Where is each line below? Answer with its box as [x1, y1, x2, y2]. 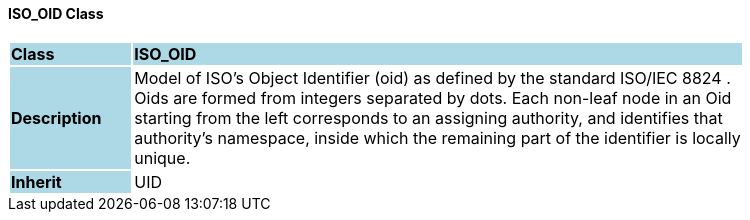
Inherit [11, 171, 62, 192]
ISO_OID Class [8, 5, 104, 22]
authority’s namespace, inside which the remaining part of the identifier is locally [134, 127, 741, 148]
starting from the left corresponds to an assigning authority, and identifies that [134, 107, 723, 128]
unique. [134, 147, 191, 168]
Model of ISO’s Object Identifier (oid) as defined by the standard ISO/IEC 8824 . [134, 67, 731, 88]
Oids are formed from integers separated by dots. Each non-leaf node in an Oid [134, 87, 732, 108]
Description [11, 107, 102, 128]
